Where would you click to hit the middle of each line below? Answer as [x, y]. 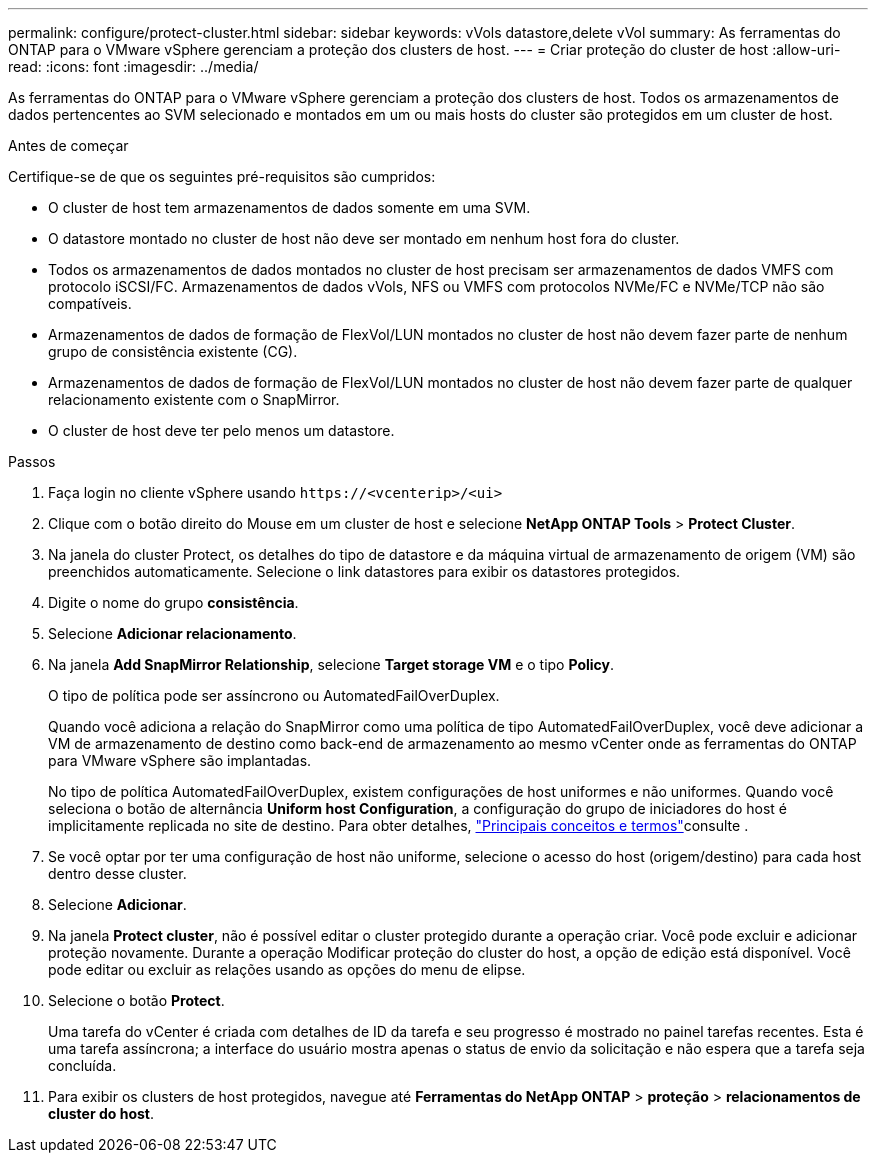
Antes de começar [68, 145]
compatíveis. [90, 303]
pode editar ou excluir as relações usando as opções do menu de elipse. [287, 969]
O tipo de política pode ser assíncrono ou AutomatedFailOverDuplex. [274, 695]
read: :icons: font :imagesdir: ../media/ [133, 66]
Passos [32, 461]
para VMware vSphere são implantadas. [180, 760]
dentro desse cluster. [117, 873]
